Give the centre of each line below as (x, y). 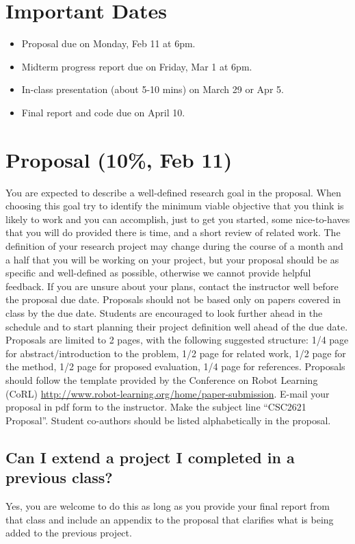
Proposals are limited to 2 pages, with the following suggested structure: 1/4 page (177, 340)
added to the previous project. (69, 533)
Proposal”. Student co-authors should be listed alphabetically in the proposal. (168, 420)
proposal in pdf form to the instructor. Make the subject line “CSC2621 (156, 407)
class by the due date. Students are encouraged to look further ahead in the (164, 312)
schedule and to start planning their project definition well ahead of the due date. (177, 326)
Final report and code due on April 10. (103, 112)
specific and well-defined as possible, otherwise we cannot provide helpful (158, 273)
